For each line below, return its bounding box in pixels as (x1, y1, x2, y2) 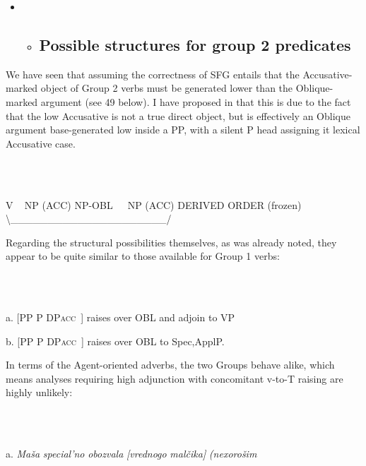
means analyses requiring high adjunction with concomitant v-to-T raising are (6, 371, 343, 386)
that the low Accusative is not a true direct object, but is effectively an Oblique (6, 108, 350, 123)
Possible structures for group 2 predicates (39, 33, 351, 55)
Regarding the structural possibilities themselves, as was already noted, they (6, 234, 337, 249)
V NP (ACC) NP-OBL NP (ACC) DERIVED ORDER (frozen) (6, 197, 302, 212)
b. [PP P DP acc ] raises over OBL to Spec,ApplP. (6, 333, 225, 348)
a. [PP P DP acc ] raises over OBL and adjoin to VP (6, 310, 235, 325)
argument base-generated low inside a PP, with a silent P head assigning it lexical (6, 122, 360, 137)
